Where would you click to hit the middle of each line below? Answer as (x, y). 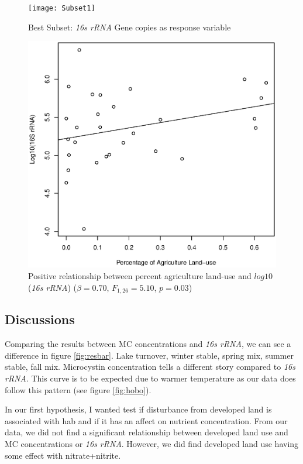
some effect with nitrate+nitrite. (63, 455)
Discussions (40, 319)
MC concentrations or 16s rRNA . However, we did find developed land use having (152, 443)
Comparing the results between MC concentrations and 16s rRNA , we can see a (148, 344)
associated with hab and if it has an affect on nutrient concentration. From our (146, 420)
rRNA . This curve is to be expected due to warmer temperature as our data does (150, 378)
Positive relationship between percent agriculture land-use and (140, 275)
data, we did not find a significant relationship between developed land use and (147, 432)
